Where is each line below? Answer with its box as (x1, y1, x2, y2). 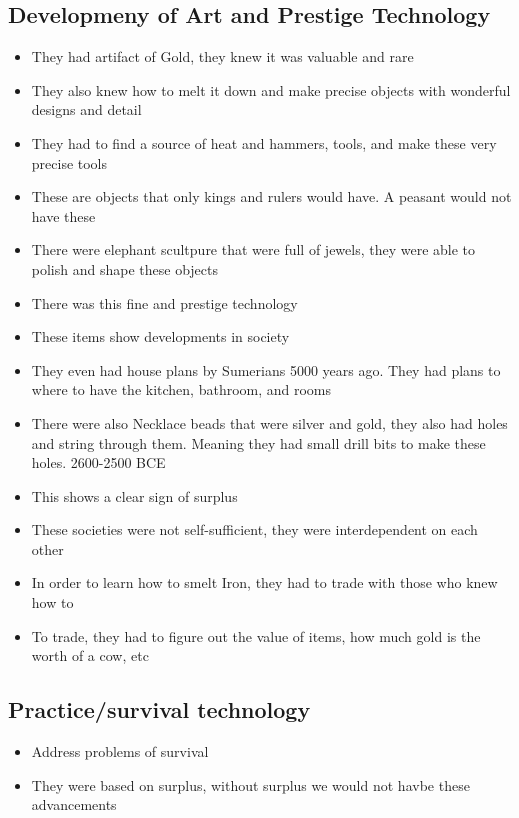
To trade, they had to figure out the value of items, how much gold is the (31, 625, 481, 646)
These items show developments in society (31, 326, 290, 347)
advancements (31, 794, 117, 815)
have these (31, 205, 96, 226)
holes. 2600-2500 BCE (31, 452, 166, 473)
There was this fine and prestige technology (31, 292, 298, 313)
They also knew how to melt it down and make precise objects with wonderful (31, 79, 511, 100)
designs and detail (31, 99, 142, 120)
